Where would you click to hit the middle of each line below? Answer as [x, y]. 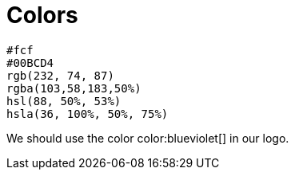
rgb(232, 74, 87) [60, 75]
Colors [42, 15]
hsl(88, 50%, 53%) [64, 101]
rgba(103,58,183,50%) [74, 88]
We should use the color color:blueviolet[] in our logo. [148, 138]
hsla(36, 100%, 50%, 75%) [88, 113]
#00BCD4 [30, 63]
